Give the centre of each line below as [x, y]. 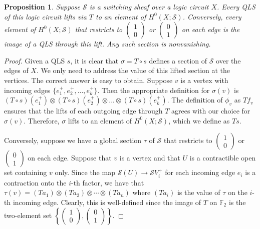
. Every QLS [236, 6]
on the [237, 192]
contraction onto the [35, 182]
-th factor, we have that [108, 182]
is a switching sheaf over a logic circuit [149, 6]
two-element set [28, 215]
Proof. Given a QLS [35, 60]
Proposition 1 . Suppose [42, 6]
